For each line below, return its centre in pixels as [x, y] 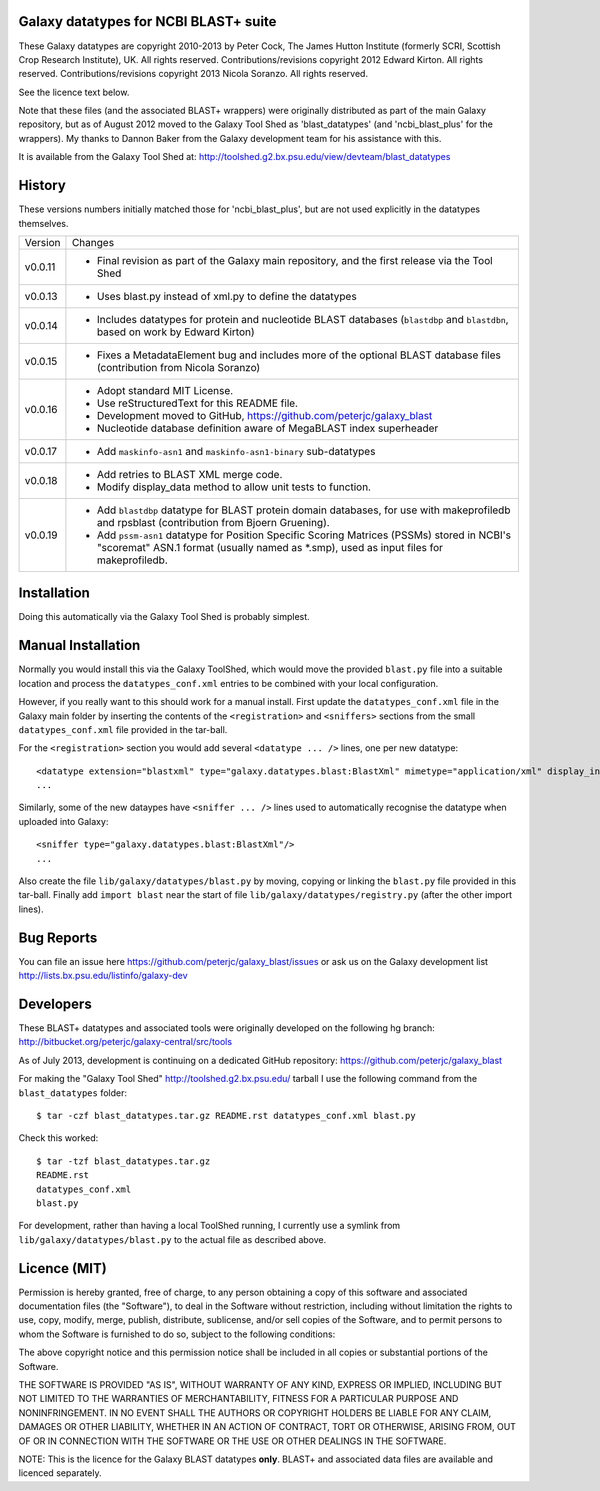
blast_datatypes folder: [72, 1092]
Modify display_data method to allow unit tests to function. [234, 487]
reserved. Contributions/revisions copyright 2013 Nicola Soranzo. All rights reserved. [193, 74]
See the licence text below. [74, 92]
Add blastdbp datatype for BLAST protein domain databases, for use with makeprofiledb [303, 510]
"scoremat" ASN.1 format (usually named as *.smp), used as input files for [270, 547]
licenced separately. [60, 1473]
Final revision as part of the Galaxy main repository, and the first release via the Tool [295, 260]
